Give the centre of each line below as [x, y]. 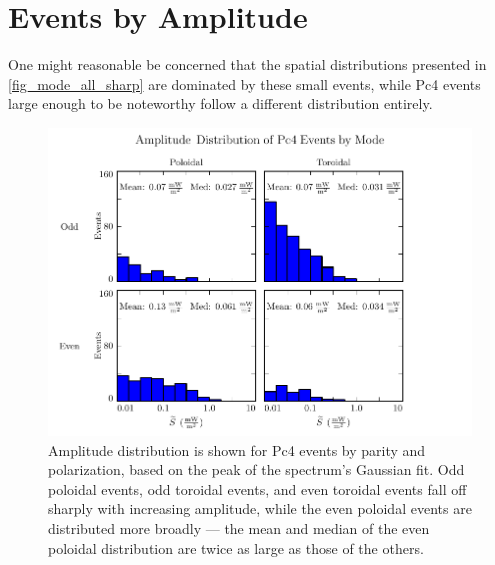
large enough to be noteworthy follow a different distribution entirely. [220, 103]
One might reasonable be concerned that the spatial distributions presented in [247, 64]
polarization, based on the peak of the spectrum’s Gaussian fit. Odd [256, 469]
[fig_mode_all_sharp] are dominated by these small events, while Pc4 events [244, 83]
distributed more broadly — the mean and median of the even [239, 527]
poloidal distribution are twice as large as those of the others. [236, 547]
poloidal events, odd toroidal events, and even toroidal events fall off [257, 488]
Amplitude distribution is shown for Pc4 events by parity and [237, 449]
